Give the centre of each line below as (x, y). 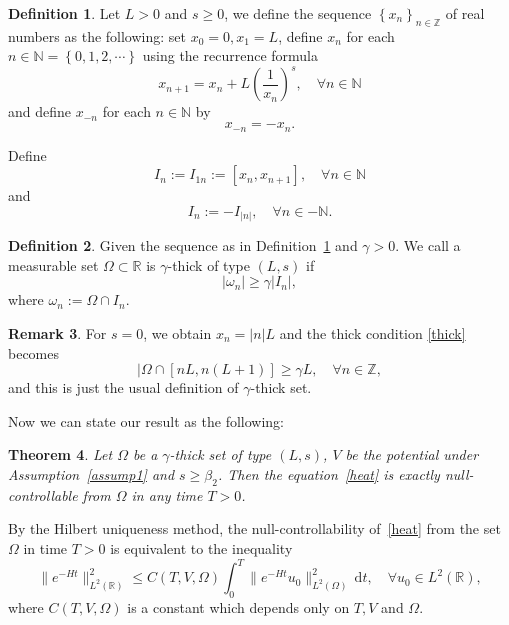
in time (45, 547)
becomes (34, 352)
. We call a (428, 245)
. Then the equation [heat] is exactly (328, 473)
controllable (43, 494)
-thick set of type (220, 454)
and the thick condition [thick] (372, 333)
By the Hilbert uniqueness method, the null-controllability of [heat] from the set (254, 528)
